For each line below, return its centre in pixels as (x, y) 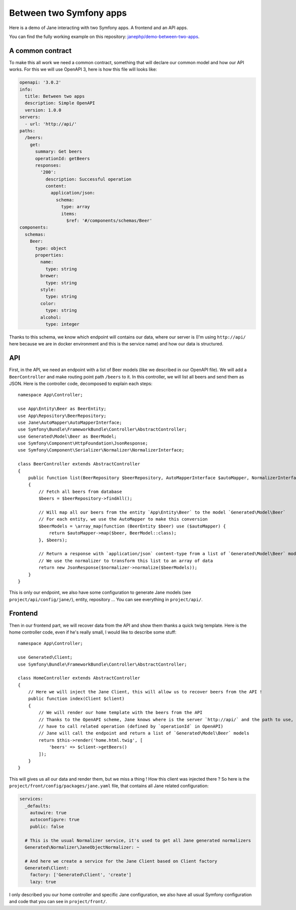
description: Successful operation (88, 179)
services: (31, 799)
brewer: (50, 276)
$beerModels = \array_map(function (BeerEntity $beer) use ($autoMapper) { (132, 526)
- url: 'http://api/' (51, 124)
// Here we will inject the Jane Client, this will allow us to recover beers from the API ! (145, 692)
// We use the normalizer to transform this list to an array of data (126, 561)
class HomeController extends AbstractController (79, 678)
